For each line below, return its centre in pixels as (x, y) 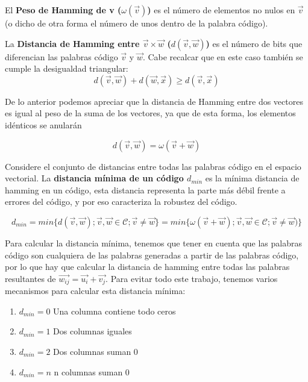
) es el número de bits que (254, 43)
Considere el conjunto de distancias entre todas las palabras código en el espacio (153, 166)
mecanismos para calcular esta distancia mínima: (95, 291)
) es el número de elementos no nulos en (221, 10)
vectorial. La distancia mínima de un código (94, 178)
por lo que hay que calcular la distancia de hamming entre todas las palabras (147, 267)
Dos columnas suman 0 (96, 351)
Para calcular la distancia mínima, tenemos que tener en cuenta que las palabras (153, 243)
